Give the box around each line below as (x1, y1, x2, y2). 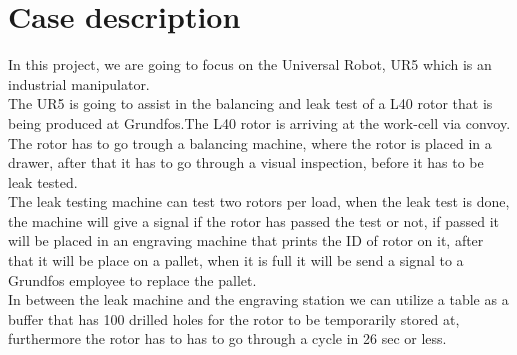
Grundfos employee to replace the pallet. (8, 269, 257, 290)
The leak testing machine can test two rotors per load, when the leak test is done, (8, 191, 510, 212)
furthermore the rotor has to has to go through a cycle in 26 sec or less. (8, 328, 447, 349)
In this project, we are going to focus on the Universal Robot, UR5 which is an (8, 54, 492, 75)
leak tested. (8, 171, 78, 192)
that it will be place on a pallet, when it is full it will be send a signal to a (8, 250, 464, 271)
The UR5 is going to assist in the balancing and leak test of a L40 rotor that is (8, 93, 493, 114)
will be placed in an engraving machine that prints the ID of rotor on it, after (8, 230, 484, 251)
